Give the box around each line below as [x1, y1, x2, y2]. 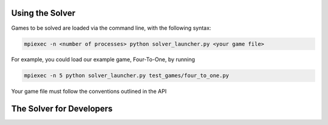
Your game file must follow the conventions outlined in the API [11, 88, 167, 95]
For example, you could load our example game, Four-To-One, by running [11, 56, 196, 63]
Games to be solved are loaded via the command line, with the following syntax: [11, 24, 211, 32]
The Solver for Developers [11, 104, 113, 114]
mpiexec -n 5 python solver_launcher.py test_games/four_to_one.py [24, 72, 230, 79]
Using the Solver [11, 8, 76, 18]
